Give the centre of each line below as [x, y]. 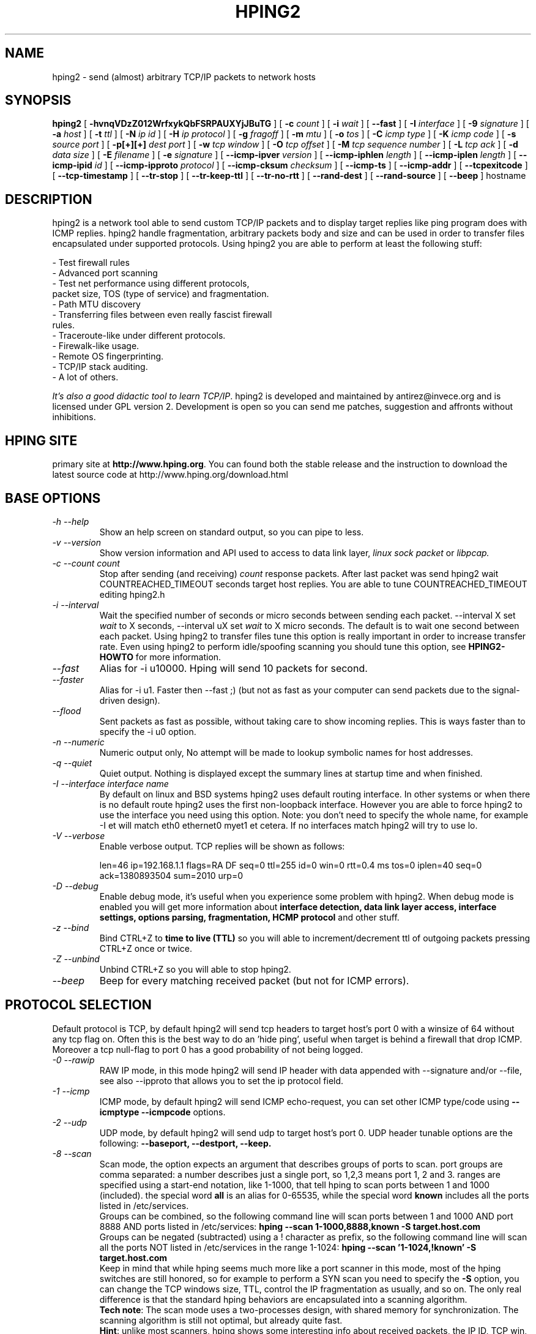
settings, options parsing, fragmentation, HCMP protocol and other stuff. [249, 917]
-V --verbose [79, 835]
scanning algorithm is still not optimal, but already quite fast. [221, 1320]
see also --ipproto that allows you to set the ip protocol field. [221, 1080]
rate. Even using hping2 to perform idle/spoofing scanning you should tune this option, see [283, 646]
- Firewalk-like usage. [96, 346]
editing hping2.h [132, 594]
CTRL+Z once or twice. [146, 948]
